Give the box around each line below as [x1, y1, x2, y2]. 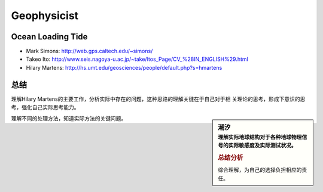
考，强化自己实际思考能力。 [11, 104, 80, 111]
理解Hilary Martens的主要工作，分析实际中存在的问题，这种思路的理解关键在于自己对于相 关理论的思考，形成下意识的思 [11, 95, 306, 103]
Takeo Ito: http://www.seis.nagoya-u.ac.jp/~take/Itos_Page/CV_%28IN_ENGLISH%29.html [26, 55, 248, 63]
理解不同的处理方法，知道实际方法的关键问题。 [11, 114, 127, 122]
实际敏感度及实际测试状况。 [228, 142, 297, 149]
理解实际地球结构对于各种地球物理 [218, 133, 302, 140]
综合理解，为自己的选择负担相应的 [218, 166, 302, 174]
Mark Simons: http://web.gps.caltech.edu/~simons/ [26, 48, 153, 55]
